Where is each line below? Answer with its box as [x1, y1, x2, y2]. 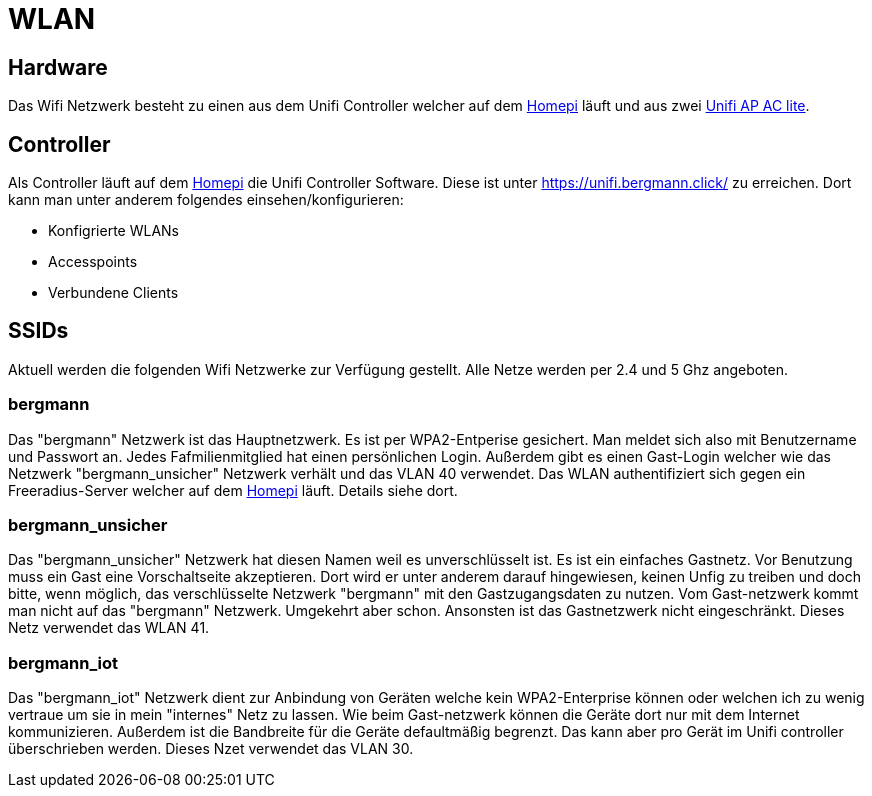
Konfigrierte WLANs [48, 222, 179, 240]
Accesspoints [48, 253, 138, 271]
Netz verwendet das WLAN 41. [8, 619, 210, 637]
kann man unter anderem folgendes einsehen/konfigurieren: [8, 191, 404, 209]
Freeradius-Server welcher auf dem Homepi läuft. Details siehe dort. [8, 481, 458, 499]
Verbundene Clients [48, 284, 179, 302]
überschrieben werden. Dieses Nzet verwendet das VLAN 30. [8, 740, 414, 758]
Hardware [8, 54, 108, 80]
